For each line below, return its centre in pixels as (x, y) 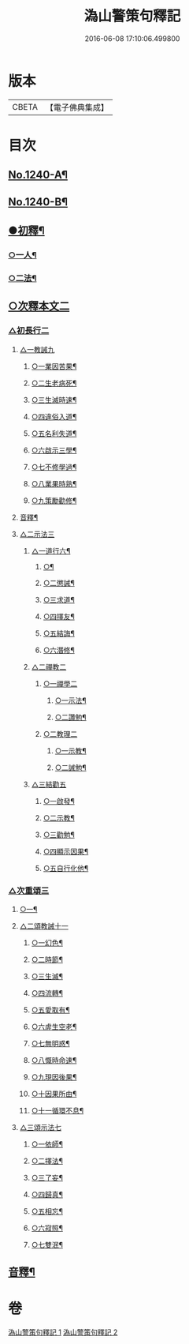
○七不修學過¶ (54, 467)
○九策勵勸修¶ (54, 500)
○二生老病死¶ (54, 383)
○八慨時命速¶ (54, 1060)
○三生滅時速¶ (54, 400)
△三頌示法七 (40, 1127)
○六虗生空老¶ (54, 1027)
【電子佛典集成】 (77, 107)
